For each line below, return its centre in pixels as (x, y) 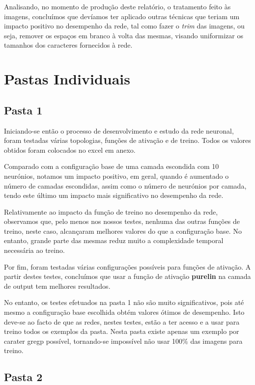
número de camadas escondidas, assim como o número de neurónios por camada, (125, 185)
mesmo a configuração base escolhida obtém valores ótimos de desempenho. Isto (124, 312)
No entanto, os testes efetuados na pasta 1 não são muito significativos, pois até (124, 302)
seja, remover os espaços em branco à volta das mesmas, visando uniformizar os (124, 35)
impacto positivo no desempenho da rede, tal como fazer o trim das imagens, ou (124, 26)
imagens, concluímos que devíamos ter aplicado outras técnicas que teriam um (122, 16)
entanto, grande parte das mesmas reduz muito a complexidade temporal (114, 240)
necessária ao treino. (34, 250)
